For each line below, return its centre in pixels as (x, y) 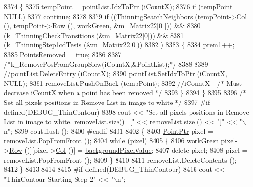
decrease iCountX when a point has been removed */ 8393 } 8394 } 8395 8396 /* (125, 93)
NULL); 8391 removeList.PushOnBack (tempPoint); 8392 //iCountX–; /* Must (123, 83)
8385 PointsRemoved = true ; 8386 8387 (63, 54)
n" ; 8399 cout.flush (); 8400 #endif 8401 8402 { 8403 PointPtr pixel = (108, 131)
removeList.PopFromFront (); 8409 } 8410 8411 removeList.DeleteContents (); (120, 159)
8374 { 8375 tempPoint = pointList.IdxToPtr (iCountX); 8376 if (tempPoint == (125, 6)
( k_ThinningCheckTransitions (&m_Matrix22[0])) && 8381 (94, 35)
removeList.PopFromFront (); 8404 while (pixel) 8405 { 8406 (94, 140)
